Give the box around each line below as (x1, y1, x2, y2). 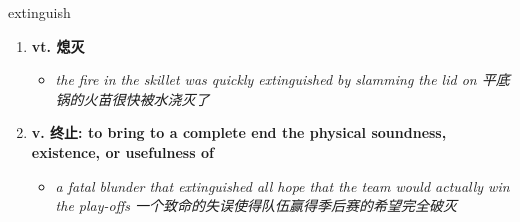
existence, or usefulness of (31, 141, 214, 162)
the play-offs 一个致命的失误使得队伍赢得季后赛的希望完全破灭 (55, 195, 458, 216)
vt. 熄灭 (31, 35, 85, 56)
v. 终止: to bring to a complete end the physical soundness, (31, 122, 447, 143)
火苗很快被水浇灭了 (83, 88, 210, 109)
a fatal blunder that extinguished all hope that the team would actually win (55, 175, 510, 196)
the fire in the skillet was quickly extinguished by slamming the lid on (55, 69, 477, 90)
